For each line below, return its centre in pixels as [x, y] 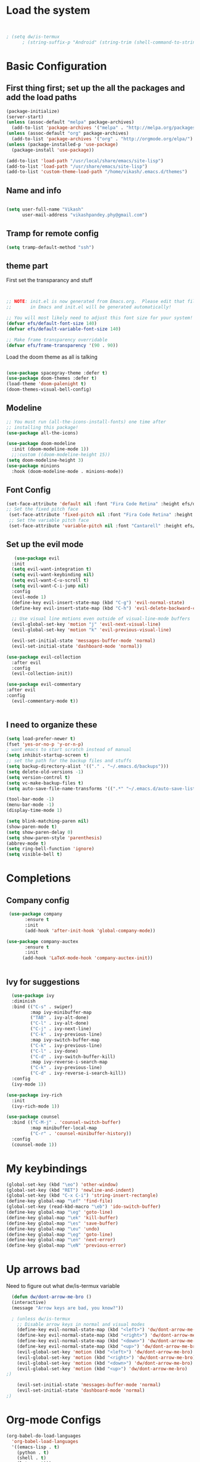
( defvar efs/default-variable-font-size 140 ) [63, 329]
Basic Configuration [57, 66]
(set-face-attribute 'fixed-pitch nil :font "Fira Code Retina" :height [101, 515]
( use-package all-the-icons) [42, 433]
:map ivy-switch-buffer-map [65, 1040]
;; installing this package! [42, 427]
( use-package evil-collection [44, 657]
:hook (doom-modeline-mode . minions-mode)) [68, 471]
